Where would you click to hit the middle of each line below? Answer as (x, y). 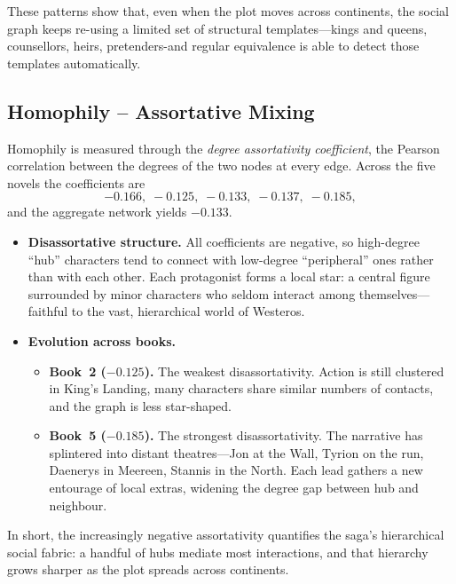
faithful (48, 311)
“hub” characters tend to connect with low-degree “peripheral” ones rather (231, 259)
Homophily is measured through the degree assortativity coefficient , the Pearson (224, 148)
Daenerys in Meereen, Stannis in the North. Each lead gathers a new (236, 470)
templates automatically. (74, 63)
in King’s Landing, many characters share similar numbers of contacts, (241, 388)
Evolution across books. (102, 340)
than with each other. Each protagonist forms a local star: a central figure (229, 276)
